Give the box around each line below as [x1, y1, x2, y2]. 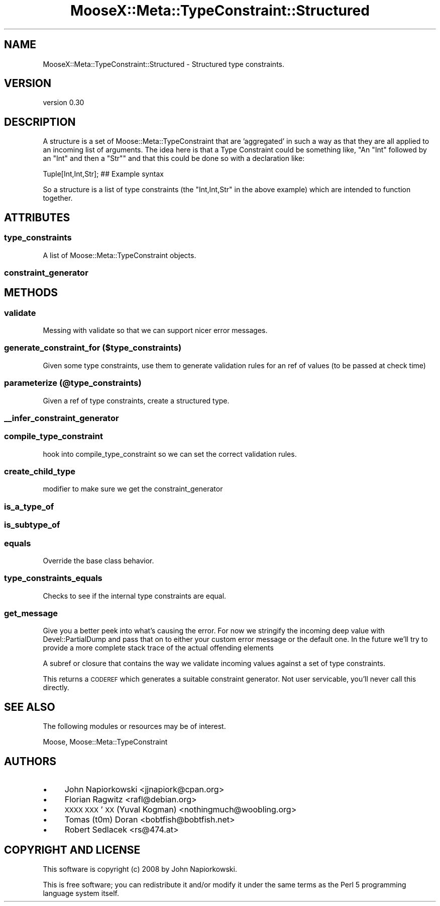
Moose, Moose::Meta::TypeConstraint [43, 737, 168, 747]
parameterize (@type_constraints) [4, 378, 142, 388]
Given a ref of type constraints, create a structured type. [43, 396, 230, 405]
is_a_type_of [4, 501, 54, 512]
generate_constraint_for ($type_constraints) [4, 343, 182, 353]
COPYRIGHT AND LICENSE [4, 843, 141, 856]
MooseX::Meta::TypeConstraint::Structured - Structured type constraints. [43, 59, 284, 68]
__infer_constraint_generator [4, 413, 119, 423]
